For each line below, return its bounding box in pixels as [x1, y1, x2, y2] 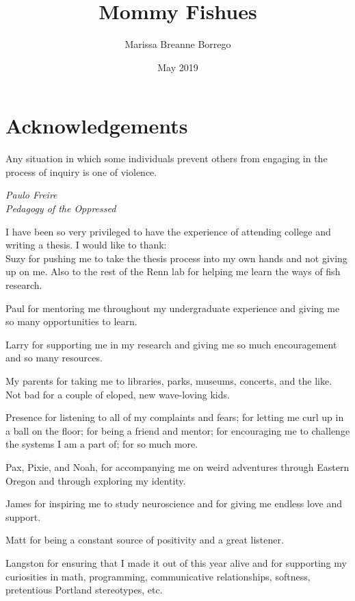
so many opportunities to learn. [5, 314, 137, 329]
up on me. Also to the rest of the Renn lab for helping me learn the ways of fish [5, 264, 341, 279]
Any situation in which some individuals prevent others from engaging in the [5, 151, 328, 166]
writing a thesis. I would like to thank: [5, 238, 167, 252]
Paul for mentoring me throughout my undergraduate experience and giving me [5, 300, 340, 315]
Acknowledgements [5, 112, 188, 140]
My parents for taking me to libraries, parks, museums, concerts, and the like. [5, 373, 332, 387]
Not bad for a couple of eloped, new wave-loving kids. [5, 387, 230, 401]
